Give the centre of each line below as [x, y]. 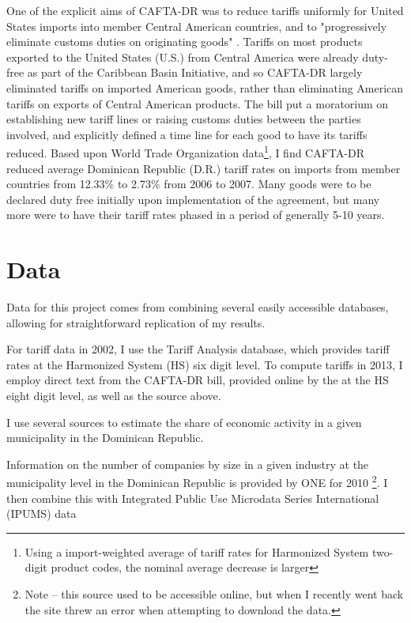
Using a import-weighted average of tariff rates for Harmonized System [197, 551]
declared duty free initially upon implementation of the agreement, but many [193, 199]
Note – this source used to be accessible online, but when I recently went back [214, 594]
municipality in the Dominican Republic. [105, 438]
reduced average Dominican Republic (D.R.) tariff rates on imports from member [204, 168]
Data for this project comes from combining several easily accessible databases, [198, 307]
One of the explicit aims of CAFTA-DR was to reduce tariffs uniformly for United [205, 10]
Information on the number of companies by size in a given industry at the [188, 464]
